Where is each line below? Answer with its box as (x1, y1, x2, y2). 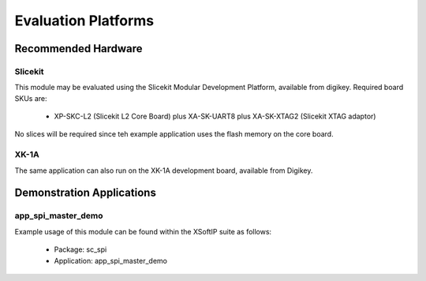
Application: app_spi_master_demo (54, 256, 167, 265)
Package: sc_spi (54, 245, 107, 254)
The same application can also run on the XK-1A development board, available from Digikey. (14, 166, 313, 175)
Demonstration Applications (14, 186, 157, 200)
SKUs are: (14, 93, 47, 103)
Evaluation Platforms (14, 12, 155, 29)
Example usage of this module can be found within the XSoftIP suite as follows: (14, 227, 272, 236)
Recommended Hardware (14, 42, 143, 55)
